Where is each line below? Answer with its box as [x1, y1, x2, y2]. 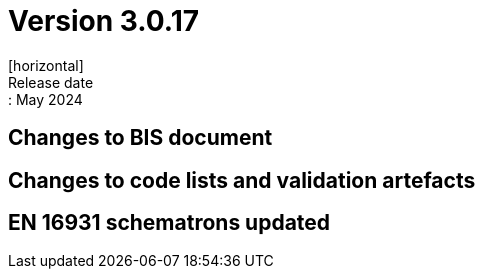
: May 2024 [8, 90, 83, 108]
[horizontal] [8, 56, 84, 74]
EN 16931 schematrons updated [8, 210, 331, 236]
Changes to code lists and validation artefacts [8, 167, 476, 193]
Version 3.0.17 [8, 4, 200, 38]
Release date [8, 73, 94, 91]
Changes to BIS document [8, 125, 273, 151]
